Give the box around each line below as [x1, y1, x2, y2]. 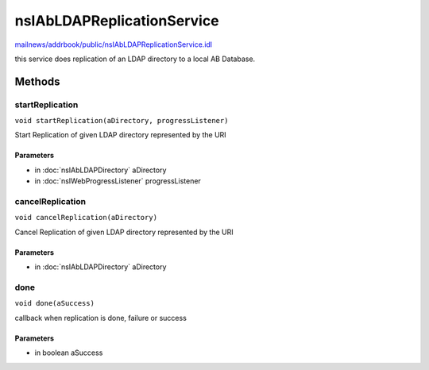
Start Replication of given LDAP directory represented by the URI [14, 130, 226, 140]
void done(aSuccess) [14, 299, 95, 308]
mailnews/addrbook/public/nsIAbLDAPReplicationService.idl [14, 40, 212, 49]
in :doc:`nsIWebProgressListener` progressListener [34, 176, 202, 186]
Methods [14, 75, 60, 88]
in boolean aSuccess [34, 348, 103, 357]
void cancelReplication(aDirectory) [14, 213, 158, 222]
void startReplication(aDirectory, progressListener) [14, 116, 229, 125]
